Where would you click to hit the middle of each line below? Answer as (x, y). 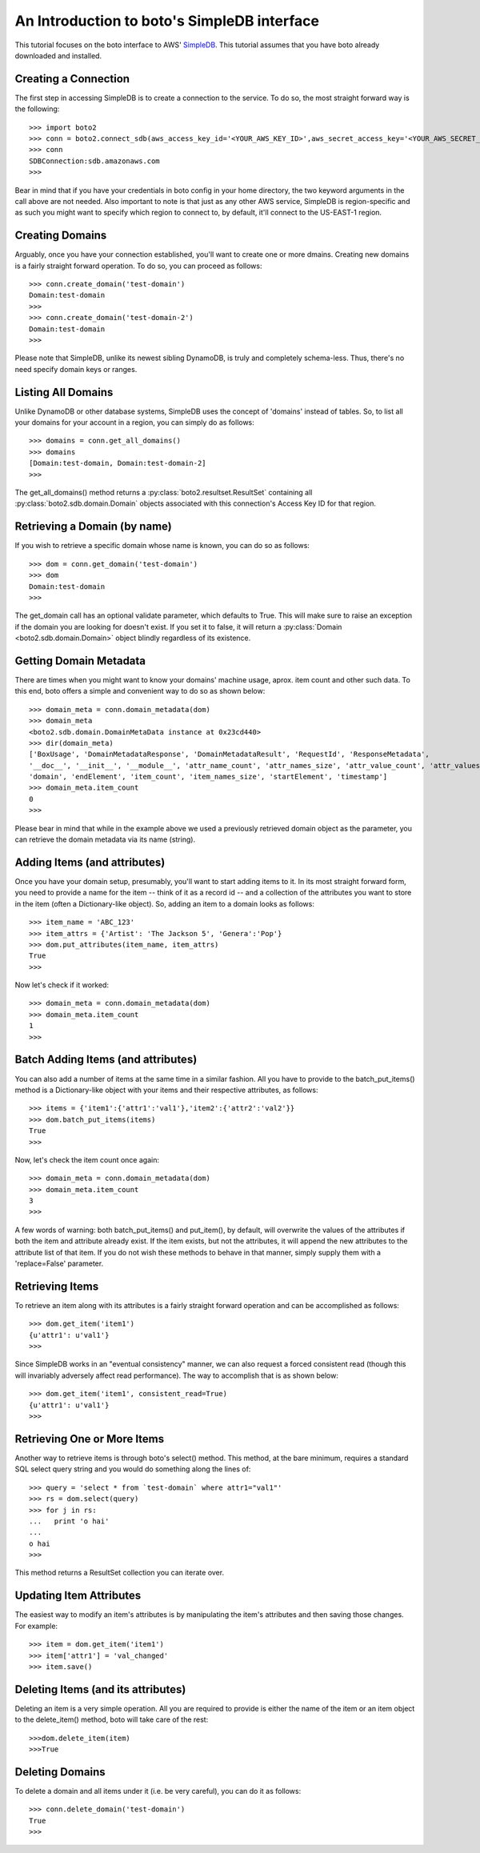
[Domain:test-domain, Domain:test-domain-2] (118, 463)
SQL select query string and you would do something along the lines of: (133, 1469)
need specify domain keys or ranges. (76, 369)
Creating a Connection (72, 79)
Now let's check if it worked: (62, 985)
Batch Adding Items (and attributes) (106, 1060)
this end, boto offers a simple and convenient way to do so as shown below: (140, 691)
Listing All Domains (64, 392)
